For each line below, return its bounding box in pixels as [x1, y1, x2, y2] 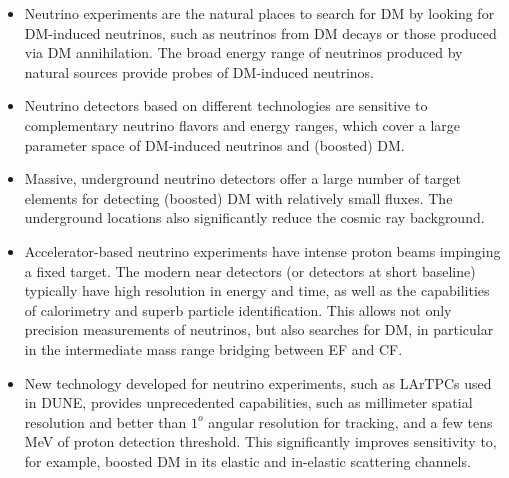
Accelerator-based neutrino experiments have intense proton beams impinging [24, 240, 501, 261]
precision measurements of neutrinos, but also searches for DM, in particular [24, 319, 494, 340]
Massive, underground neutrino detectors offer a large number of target [24, 168, 461, 189]
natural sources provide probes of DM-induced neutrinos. [24, 61, 374, 82]
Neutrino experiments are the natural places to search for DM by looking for [24, 3, 495, 23]
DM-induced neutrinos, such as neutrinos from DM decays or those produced [24, 22, 497, 43]
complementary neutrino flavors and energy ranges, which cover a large [24, 114, 460, 135]
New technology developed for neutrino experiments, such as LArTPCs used [24, 372, 492, 393]
